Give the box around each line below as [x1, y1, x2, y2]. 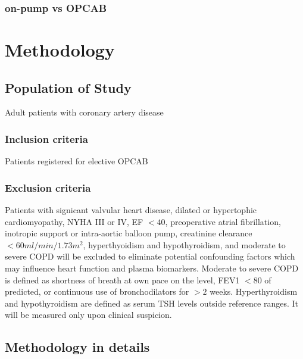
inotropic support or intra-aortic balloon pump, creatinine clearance [5, 227, 252, 239]
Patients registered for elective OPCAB [5, 155, 148, 167]
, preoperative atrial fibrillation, [165, 215, 281, 227]
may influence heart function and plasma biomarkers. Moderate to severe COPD [5, 262, 299, 274]
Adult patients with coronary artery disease [5, 106, 164, 118]
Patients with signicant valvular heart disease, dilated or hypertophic [5, 204, 257, 216]
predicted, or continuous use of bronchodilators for [5, 285, 189, 298]
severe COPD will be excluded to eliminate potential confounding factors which [5, 250, 295, 263]
